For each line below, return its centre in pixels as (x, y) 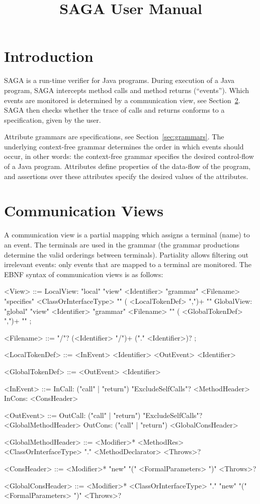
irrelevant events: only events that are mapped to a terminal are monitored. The (128, 264)
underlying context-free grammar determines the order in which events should (124, 146)
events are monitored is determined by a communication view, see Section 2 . (122, 100)
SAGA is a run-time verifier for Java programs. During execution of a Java (119, 80)
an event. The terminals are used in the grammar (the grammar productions (122, 244)
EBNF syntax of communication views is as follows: (84, 274)
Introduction (49, 56)
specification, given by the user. (53, 119)
